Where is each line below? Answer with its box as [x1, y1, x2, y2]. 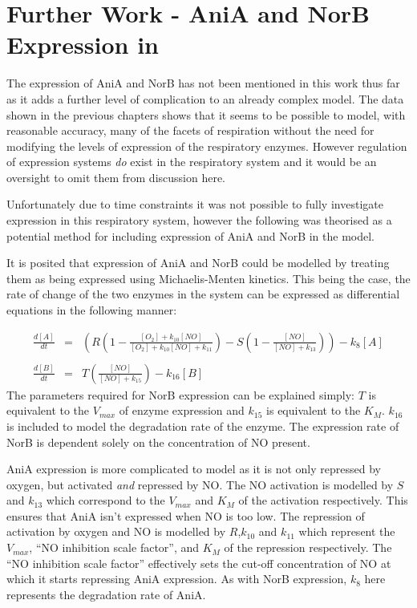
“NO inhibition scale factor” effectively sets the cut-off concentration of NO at [6, 554, 391, 571]
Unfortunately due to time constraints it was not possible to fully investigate [6, 196, 383, 213]
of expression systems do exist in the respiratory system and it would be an [6, 153, 377, 170]
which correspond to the [46, 492, 165, 509]
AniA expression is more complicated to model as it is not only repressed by [6, 460, 381, 477]
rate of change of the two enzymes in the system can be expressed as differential [6, 286, 400, 302]
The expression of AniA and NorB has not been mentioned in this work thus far [6, 75, 400, 91]
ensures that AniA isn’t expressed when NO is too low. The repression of [6, 507, 365, 524]
